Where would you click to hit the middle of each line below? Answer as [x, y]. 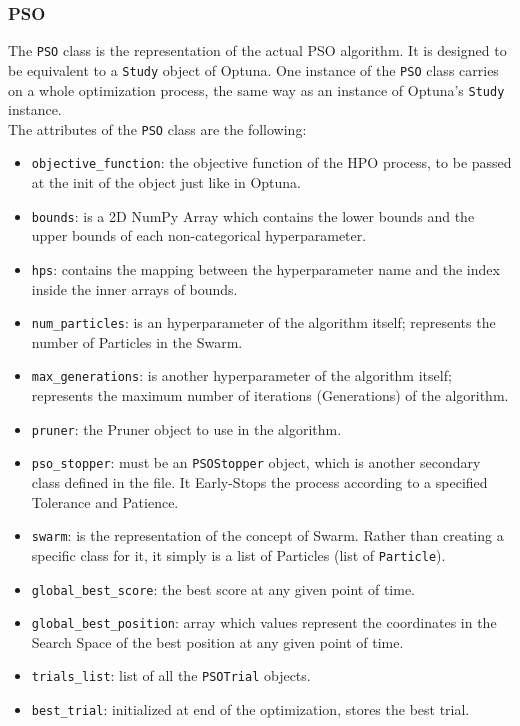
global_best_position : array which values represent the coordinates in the [264, 622]
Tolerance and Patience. [105, 501]
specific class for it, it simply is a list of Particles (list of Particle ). [238, 554]
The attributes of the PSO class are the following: [157, 128]
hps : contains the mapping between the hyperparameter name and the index [265, 268]
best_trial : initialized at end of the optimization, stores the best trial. [250, 709]
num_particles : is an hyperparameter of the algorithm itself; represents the [263, 322]
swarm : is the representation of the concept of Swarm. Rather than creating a [267, 535]
